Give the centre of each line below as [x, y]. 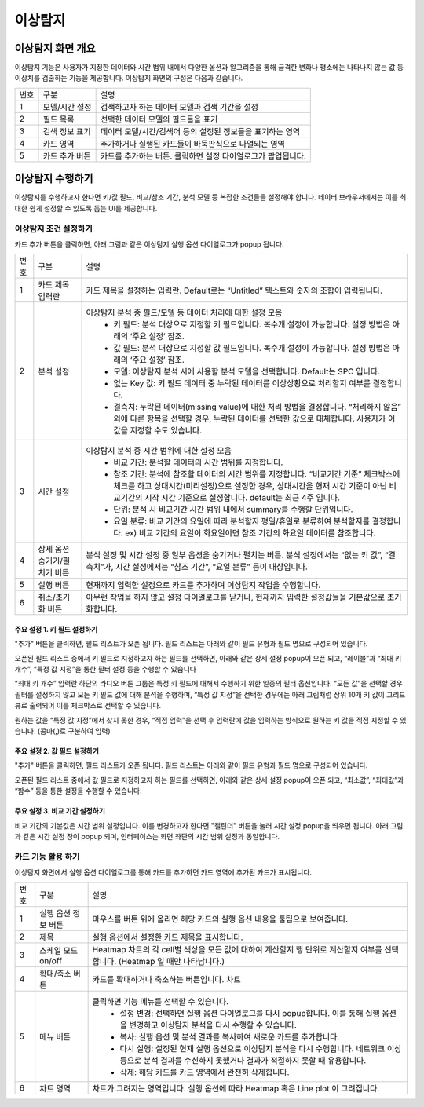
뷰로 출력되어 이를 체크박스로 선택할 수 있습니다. [88, 706]
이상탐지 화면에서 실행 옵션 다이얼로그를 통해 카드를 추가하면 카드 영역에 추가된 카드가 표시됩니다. [163, 872]
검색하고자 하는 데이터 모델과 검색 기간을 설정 [179, 107]
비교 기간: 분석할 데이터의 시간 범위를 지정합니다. [198, 462]
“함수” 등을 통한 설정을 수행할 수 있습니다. [78, 791]
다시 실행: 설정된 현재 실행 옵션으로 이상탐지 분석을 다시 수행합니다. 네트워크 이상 [261, 1048]
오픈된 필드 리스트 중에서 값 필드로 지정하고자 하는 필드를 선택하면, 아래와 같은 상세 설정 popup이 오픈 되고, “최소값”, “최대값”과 [209, 780]
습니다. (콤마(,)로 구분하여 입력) [62, 731]
